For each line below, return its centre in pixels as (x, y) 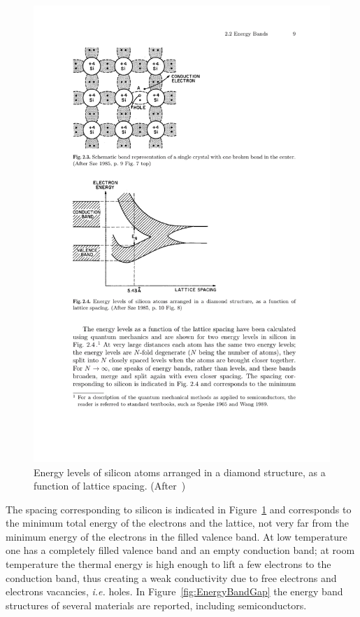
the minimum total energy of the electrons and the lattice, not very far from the (178, 523)
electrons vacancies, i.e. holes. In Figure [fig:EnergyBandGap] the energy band (174, 591)
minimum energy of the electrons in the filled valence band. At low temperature (177, 536)
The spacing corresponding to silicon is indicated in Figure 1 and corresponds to (179, 509)
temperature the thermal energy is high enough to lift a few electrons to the (168, 564)
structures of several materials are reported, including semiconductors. (156, 605)
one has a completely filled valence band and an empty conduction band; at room (180, 550)
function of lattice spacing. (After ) (110, 486)
